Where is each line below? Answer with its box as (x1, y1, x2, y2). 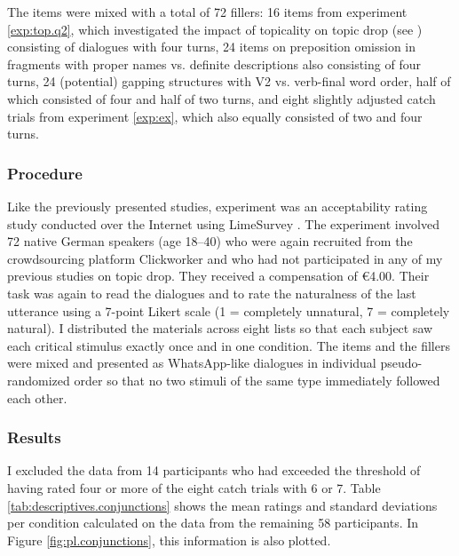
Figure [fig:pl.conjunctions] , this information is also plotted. (7, 530, 331, 549)
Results (7, 426, 61, 449)
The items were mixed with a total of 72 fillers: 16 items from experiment (7, 3, 408, 20)
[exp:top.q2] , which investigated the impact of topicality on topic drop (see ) (7, 20, 423, 38)
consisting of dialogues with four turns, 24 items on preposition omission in (7, 37, 416, 56)
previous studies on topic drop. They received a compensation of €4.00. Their (7, 266, 430, 285)
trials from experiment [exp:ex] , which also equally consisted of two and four (7, 107, 423, 125)
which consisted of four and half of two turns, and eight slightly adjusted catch (7, 89, 436, 107)
